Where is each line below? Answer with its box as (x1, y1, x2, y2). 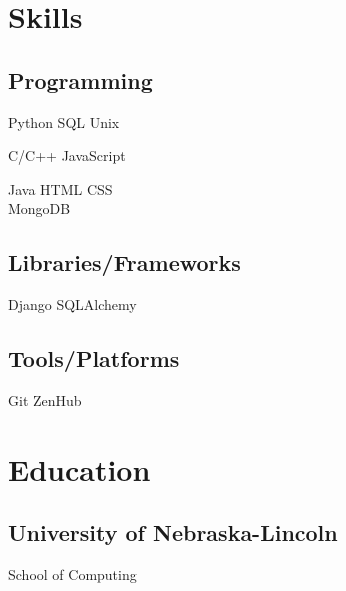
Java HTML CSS (8, 178, 113, 199)
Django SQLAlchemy (8, 294, 137, 315)
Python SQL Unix (8, 111, 120, 132)
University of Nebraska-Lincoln (8, 517, 338, 548)
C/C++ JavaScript (8, 145, 126, 166)
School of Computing (8, 564, 137, 585)
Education (8, 448, 151, 489)
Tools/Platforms (8, 343, 180, 374)
